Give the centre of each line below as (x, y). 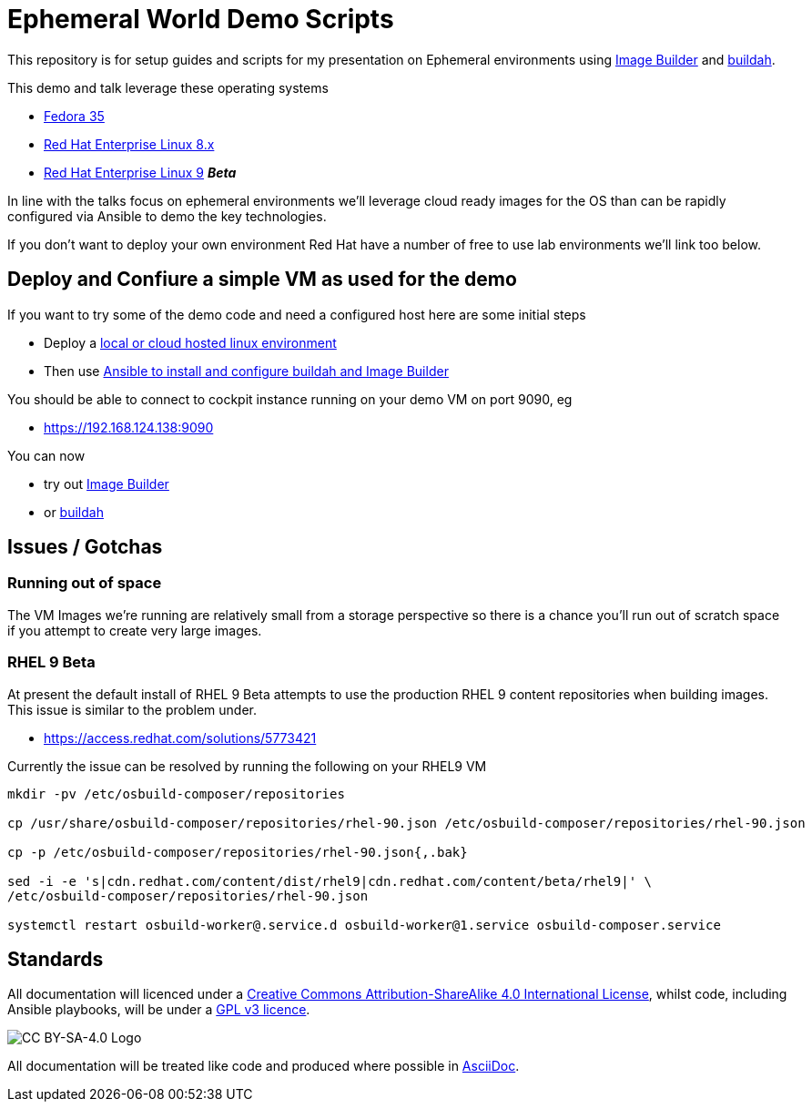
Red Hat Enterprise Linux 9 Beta (140, 172)
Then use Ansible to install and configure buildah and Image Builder (246, 371)
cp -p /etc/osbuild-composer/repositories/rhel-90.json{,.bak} (238, 852)
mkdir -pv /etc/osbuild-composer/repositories (176, 794)
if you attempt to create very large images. (135, 630)
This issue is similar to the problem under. (132, 709)
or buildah (74, 512)
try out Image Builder (107, 483)
